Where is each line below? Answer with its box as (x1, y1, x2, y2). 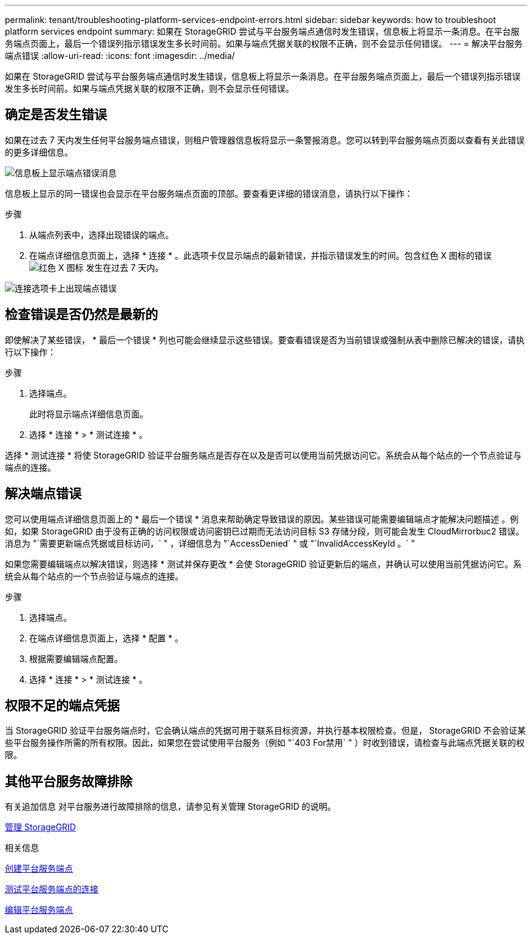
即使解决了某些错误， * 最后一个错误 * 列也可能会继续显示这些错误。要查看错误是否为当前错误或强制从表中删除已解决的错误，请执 (5, 334, 525, 345)
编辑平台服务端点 (5, 904, 73, 915)
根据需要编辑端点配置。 (29, 653, 123, 664)
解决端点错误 (5, 486, 81, 502)
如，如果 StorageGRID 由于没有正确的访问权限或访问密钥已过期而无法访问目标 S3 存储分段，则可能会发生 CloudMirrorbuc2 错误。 (5, 525, 524, 536)
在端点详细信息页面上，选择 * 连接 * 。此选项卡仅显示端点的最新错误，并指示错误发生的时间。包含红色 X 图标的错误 (29, 250, 492, 261)
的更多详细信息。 (5, 146, 73, 157)
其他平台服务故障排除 (5, 773, 132, 789)
